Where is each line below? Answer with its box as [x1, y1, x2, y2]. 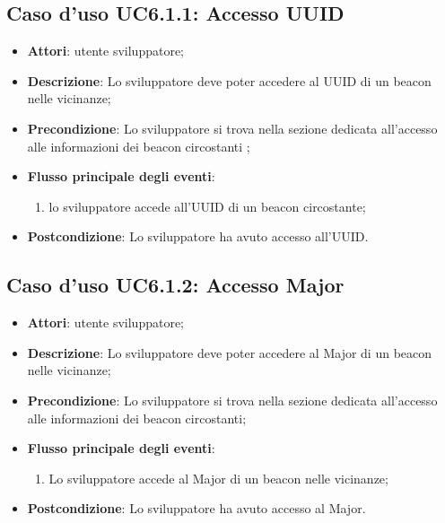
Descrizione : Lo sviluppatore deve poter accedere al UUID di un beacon [27, 71, 432, 90]
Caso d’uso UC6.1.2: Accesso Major [6, 271, 345, 299]
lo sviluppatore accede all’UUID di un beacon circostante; [48, 196, 366, 215]
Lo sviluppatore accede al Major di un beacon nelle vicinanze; [48, 468, 388, 487]
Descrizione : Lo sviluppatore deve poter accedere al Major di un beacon [27, 343, 432, 362]
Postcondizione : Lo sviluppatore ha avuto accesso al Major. [27, 499, 366, 518]
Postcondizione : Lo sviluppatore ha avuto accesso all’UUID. [27, 227, 369, 246]
